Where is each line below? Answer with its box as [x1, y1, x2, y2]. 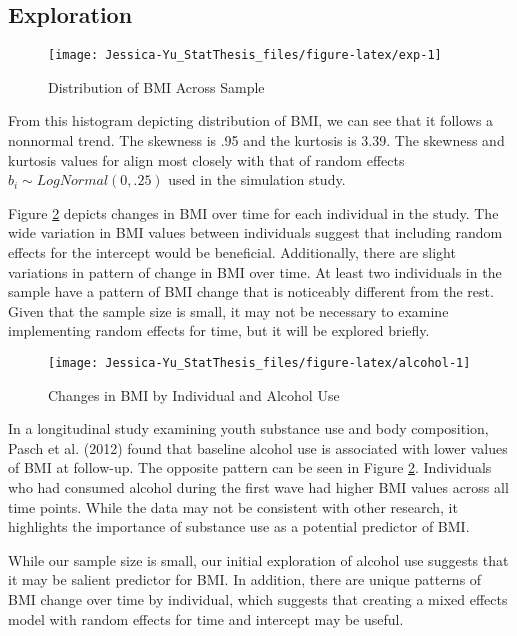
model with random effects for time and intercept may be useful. [8, 608, 404, 629]
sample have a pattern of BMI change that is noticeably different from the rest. [8, 281, 494, 302]
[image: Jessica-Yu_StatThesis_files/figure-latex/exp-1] [48, 48, 442, 63]
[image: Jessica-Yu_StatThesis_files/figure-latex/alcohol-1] [48, 355, 471, 370]
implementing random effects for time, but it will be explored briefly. [8, 320, 430, 341]
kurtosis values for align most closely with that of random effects [8, 149, 405, 170]
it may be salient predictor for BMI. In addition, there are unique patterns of [8, 569, 482, 590]
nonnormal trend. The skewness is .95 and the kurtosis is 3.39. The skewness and [8, 130, 505, 151]
